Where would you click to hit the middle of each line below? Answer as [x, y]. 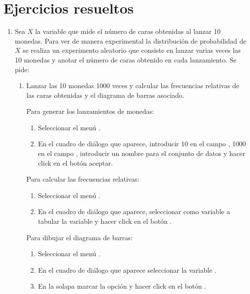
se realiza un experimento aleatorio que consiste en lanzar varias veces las [132, 50]
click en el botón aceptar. [75, 162]
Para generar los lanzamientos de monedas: [90, 111]
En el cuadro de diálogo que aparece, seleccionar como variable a [134, 211]
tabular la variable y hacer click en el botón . [105, 221]
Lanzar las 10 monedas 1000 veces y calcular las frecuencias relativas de [133, 85]
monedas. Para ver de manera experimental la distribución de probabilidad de [131, 40]
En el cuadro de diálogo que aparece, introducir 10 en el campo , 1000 [142, 144]
